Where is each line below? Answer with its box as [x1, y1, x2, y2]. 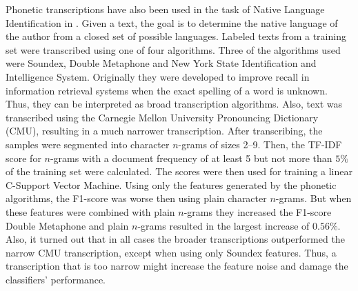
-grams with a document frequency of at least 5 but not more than [50, 150, 332, 165]
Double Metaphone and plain [6, 218, 129, 232]
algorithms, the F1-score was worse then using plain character [6, 191, 267, 205]
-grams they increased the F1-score [183, 204, 332, 219]
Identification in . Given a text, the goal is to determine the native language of [6, 15, 338, 30]
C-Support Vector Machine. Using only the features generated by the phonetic [6, 177, 337, 192]
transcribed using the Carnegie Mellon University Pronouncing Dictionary [6, 110, 319, 124]
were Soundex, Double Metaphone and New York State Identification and [6, 56, 317, 70]
